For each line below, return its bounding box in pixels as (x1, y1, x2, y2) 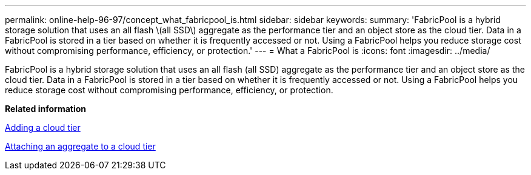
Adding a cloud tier (5, 122, 81, 133)
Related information (5, 104, 87, 114)
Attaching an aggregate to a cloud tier (5, 141, 156, 151)
